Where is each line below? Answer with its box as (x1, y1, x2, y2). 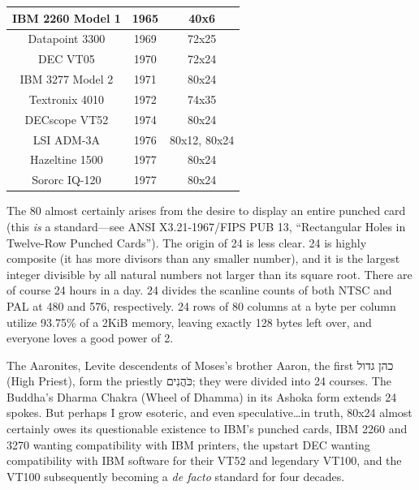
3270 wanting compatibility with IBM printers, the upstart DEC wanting (6, 436, 370, 453)
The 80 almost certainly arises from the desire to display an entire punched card (6, 202, 406, 219)
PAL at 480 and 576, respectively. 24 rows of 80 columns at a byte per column (6, 297, 396, 314)
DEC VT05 (38, 50, 95, 67)
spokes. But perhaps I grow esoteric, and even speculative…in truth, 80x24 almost (6, 404, 413, 421)
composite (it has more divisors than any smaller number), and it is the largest (6, 250, 400, 267)
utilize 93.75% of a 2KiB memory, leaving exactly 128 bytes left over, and (6, 313, 372, 330)
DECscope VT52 (24, 110, 109, 127)
